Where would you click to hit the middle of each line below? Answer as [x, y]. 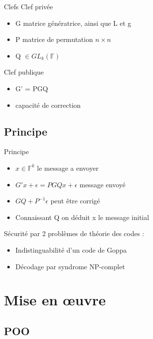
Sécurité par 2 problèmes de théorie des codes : [74, 233]
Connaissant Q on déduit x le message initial [82, 217]
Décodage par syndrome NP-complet [70, 266]
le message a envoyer [68, 168]
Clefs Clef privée [29, 6]
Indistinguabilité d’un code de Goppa [71, 249]
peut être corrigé [75, 201]
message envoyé [103, 184]
